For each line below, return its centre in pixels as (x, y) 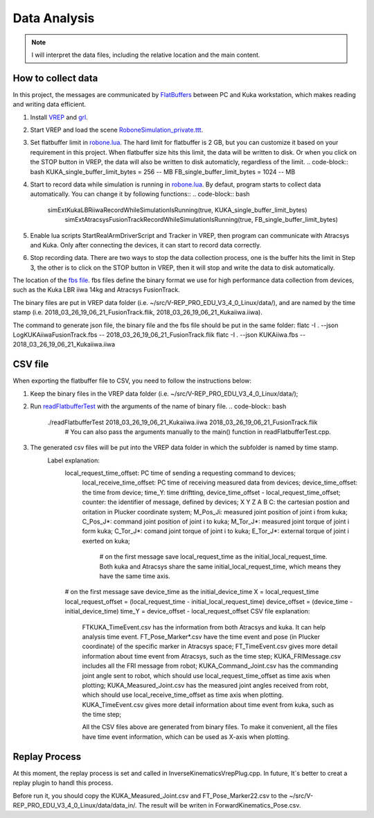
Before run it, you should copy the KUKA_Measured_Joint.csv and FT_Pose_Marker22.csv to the (150, 795)
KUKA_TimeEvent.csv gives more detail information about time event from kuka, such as (208, 704)
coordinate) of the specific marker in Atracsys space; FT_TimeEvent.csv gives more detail (210, 646)
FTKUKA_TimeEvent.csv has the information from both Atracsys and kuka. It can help (204, 627)
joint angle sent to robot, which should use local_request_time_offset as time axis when (206, 675)
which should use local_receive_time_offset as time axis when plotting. (183, 695)
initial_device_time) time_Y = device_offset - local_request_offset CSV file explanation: (187, 611)
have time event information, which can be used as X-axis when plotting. (186, 737)
